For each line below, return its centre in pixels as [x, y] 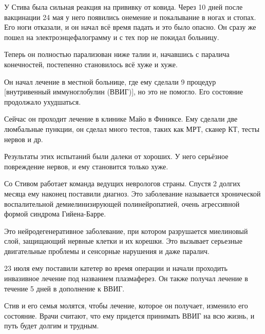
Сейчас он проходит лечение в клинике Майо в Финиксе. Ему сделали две [121, 119]
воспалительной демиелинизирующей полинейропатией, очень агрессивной [122, 203]
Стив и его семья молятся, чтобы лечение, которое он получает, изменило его [126, 306]
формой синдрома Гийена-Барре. [55, 214]
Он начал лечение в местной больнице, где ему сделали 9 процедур [110, 81]
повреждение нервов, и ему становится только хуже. [86, 166]
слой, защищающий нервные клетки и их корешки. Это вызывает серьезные [123, 241]
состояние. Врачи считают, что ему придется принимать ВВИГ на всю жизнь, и [129, 315]
